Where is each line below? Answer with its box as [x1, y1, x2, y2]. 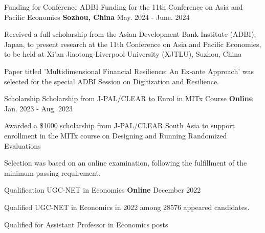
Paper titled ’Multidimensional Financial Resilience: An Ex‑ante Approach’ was [4, 65, 254, 76]
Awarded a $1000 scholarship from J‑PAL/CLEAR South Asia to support [4, 120, 235, 131]
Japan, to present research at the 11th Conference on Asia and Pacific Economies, [4, 38, 261, 49]
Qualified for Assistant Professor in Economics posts [4, 219, 168, 229]
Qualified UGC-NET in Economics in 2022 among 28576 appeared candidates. [4, 201, 250, 212]
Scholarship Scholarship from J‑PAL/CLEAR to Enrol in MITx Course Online [4, 93, 253, 104]
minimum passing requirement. [4, 167, 101, 178]
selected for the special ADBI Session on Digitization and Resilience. [4, 76, 219, 86]
